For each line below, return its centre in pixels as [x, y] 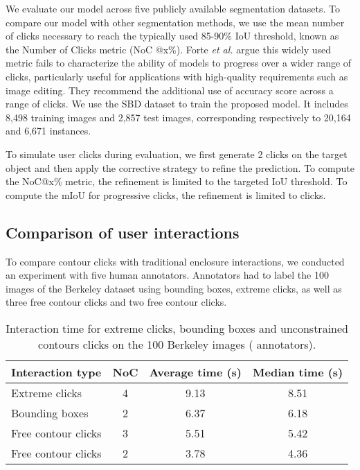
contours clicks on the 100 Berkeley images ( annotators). [177, 344]
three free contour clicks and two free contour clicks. [116, 302]
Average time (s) [196, 372]
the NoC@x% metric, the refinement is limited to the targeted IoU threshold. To [177, 181]
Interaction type [56, 372]
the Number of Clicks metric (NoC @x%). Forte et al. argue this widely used [168, 49]
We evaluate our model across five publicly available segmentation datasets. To [173, 8]
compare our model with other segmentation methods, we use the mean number [175, 22]
